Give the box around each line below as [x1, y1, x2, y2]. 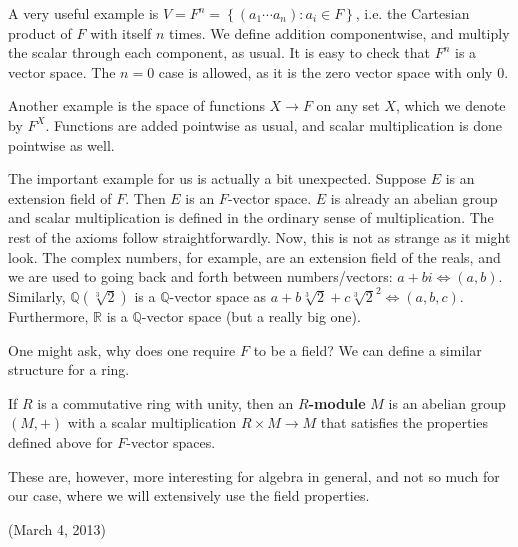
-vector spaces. [126, 431, 216, 452]
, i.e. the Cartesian [355, 3, 470, 23]
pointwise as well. [8, 134, 115, 155]
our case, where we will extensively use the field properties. [8, 485, 370, 506]
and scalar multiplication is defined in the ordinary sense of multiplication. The [8, 207, 494, 228]
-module [308, 392, 366, 413]
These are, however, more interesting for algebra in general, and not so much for [8, 465, 500, 486]
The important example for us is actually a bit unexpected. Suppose [8, 168, 426, 189]
